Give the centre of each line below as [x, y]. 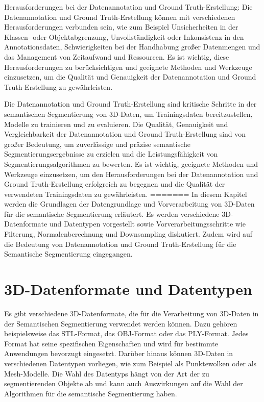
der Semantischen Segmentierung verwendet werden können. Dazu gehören [121, 323]
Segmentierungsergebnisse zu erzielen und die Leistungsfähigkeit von [111, 154]
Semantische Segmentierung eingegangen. [68, 254]
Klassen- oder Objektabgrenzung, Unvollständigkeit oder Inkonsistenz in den [124, 36]
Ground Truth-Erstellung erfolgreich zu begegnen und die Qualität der [115, 184]
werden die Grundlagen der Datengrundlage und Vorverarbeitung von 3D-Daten [129, 204]
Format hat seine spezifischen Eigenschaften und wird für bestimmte [111, 343]
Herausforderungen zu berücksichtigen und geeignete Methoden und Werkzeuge [128, 67]
